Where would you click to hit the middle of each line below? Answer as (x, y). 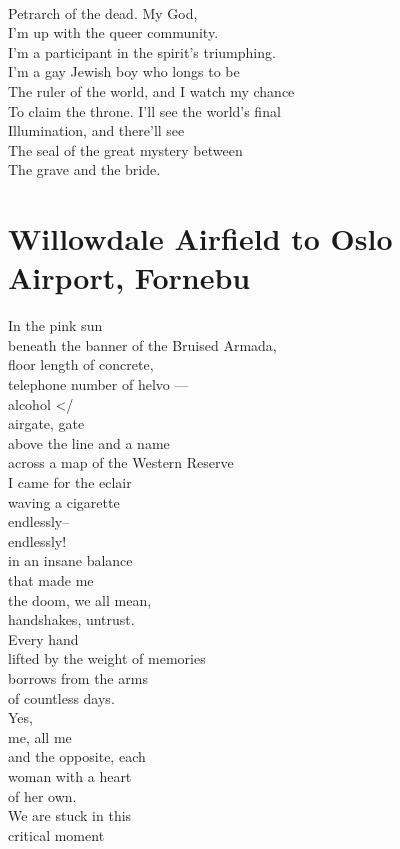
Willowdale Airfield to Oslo (200, 238)
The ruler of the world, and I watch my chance (151, 90)
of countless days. (61, 697)
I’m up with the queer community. (113, 32)
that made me (51, 579)
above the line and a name (89, 442)
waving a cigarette (64, 501)
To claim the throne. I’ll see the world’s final (144, 110)
